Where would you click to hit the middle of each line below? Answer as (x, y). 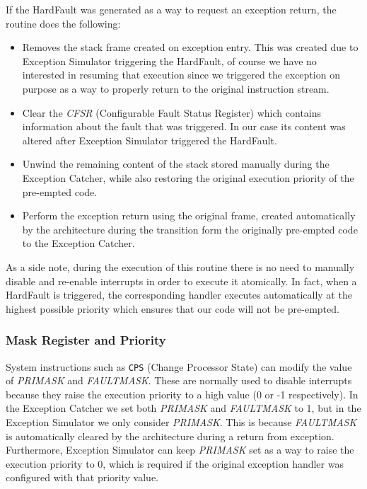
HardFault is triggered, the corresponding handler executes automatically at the (179, 295)
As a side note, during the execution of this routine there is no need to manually (180, 266)
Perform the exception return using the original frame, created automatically (189, 215)
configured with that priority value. (82, 477)
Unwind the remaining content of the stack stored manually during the (176, 164)
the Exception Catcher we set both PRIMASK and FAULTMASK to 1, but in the (183, 408)
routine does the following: (63, 23)
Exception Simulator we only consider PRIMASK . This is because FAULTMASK (181, 421)
